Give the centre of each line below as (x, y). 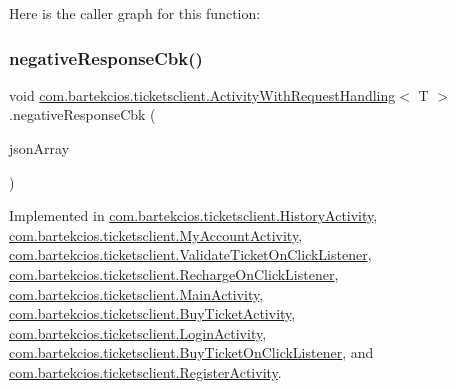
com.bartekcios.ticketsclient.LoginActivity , (138, 332)
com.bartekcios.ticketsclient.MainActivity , (136, 293)
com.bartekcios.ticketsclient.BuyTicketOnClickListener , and (191, 352)
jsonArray (39, 148)
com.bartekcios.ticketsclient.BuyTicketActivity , (152, 313)
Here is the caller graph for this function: (135, 13)
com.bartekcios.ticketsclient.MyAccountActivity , (156, 234)
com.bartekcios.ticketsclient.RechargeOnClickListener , (174, 273)
